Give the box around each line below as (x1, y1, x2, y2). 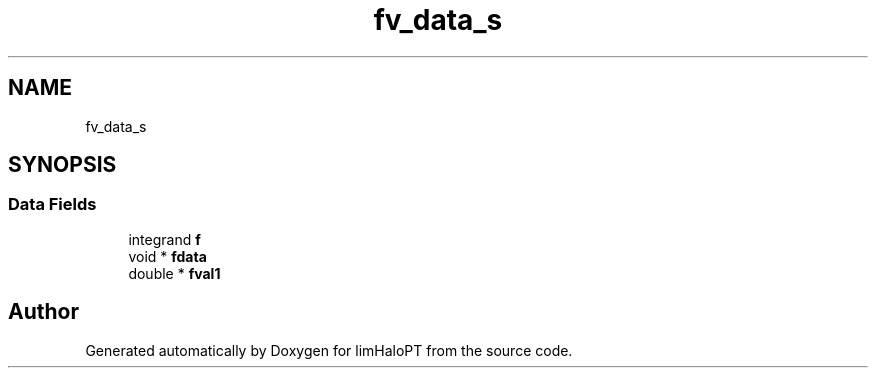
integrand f (128, 230, 201, 248)
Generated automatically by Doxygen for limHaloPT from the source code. (85, 341, 573, 359)
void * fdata (128, 247, 207, 265)
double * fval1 (128, 264, 221, 282)
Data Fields (8, 194, 97, 215)
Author (8, 299, 79, 325)
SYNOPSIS (8, 152, 117, 178)
